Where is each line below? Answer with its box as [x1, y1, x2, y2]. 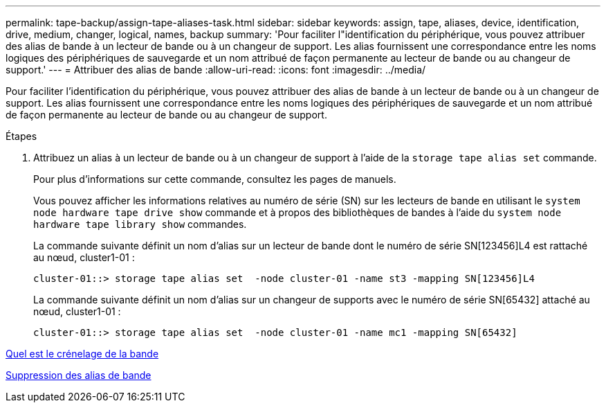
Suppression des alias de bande [6, 369, 151, 381]
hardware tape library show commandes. [33, 218, 247, 230]
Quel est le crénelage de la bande [6, 348, 159, 360]
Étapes [6, 130, 37, 142]
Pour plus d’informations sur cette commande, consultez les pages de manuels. [33, 173, 396, 185]
